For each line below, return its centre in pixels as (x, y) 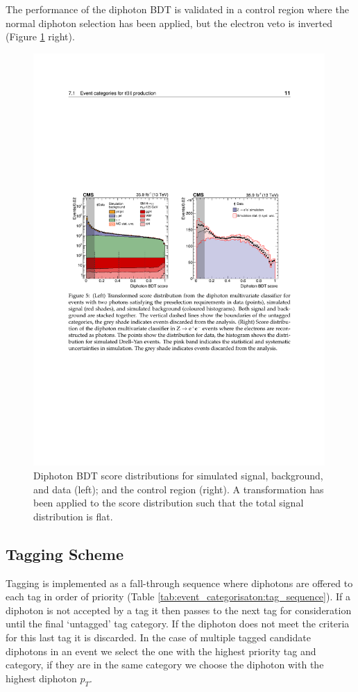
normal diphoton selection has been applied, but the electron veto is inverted (169, 23)
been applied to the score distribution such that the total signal (169, 503)
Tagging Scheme (65, 553)
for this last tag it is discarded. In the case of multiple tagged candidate (158, 637)
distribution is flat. (73, 516)
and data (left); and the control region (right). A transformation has (179, 489)
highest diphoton (41, 678)
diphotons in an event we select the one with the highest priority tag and (161, 651)
